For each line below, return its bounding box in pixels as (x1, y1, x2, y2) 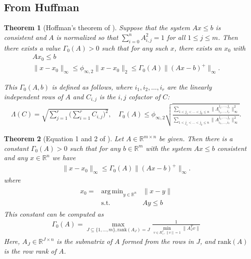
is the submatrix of (56, 236, 113, 246)
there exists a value (4, 42, 61, 53)
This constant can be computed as (4, 208, 104, 219)
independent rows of (4, 91, 63, 101)
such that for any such (101, 42, 168, 53)
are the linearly (167, 82, 212, 92)
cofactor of (128, 91, 160, 101)
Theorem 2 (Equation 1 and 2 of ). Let (4, 133, 124, 144)
